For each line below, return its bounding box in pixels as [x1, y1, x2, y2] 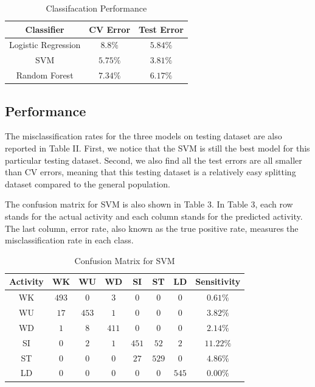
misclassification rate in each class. [5, 234, 134, 246]
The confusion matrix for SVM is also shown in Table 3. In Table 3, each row [5, 198, 293, 211]
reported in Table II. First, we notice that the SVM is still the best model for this [5, 142, 310, 155]
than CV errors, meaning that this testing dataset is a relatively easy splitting [5, 166, 296, 178]
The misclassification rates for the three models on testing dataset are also [5, 130, 282, 142]
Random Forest [16, 69, 74, 82]
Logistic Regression [9, 38, 81, 51]
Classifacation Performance [46, 2, 147, 14]
